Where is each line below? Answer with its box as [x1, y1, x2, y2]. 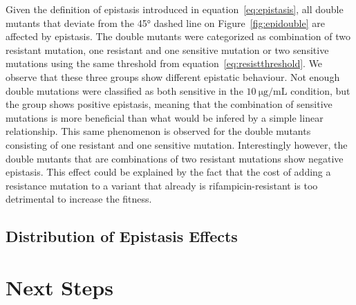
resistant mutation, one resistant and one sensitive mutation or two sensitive [6, 42, 329, 57]
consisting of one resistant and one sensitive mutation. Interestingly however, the [6, 137, 348, 151]
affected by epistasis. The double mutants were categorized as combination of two [6, 29, 350, 44]
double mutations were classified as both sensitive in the [6, 83, 243, 98]
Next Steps [6, 272, 113, 301]
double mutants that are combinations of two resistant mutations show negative [6, 151, 344, 165]
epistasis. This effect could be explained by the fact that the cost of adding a [6, 165, 331, 179]
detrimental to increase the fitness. [6, 192, 152, 206]
